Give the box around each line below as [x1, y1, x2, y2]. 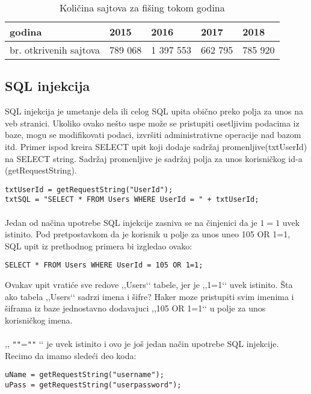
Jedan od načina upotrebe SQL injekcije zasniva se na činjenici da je [5, 216, 257, 228]
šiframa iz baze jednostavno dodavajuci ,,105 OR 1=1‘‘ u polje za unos [5, 302, 266, 314]
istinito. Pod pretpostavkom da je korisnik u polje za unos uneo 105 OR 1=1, [5, 228, 291, 240]
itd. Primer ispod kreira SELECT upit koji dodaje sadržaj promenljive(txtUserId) [5, 140, 307, 152]
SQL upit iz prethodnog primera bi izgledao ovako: [5, 239, 192, 252]
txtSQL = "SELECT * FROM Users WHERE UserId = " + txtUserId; [5, 195, 259, 204]
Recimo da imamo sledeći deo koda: [5, 349, 137, 361]
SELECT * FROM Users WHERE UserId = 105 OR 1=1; [5, 261, 203, 270]
